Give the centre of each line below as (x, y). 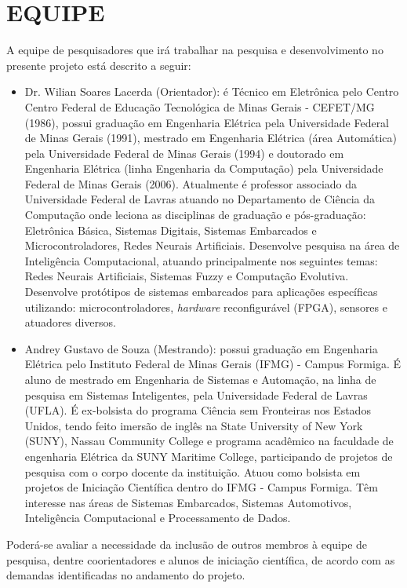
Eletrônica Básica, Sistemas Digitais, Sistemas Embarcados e (171, 230)
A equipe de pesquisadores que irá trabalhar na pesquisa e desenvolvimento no (195, 50)
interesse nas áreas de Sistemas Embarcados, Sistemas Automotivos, (188, 502)
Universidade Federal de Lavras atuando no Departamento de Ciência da (200, 199)
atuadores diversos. (70, 322)
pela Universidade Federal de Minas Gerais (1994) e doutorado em (184, 153)
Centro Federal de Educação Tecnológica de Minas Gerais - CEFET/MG (200, 106)
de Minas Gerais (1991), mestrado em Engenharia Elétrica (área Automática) (211, 138)
